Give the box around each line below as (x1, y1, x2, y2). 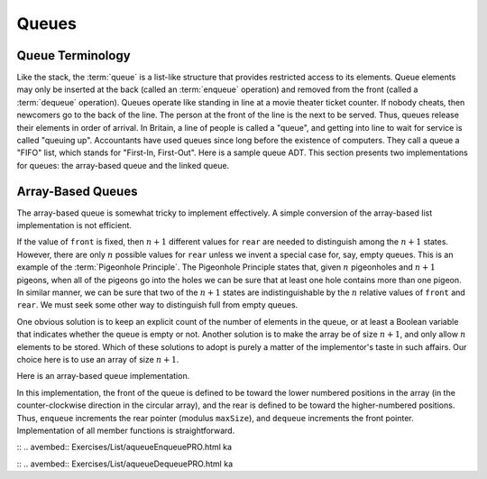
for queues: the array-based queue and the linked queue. (16, 160, 230, 170)
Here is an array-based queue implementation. (16, 371, 190, 382)
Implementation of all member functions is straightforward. (16, 425, 235, 436)
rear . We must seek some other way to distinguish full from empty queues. (16, 299, 299, 310)
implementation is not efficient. (16, 220, 133, 231)
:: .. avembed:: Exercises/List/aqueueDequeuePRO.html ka (16, 458, 234, 469)
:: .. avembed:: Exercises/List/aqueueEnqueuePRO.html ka (16, 442, 233, 453)
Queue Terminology (16, 48, 131, 63)
